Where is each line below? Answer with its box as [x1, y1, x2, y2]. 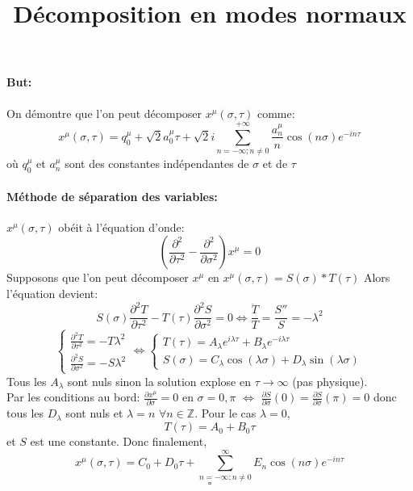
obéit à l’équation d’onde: [58, 218, 185, 235]
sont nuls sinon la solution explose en [67, 372, 251, 389]
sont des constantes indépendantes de [65, 155, 249, 172]
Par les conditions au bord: [6, 388, 140, 405]
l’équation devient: [6, 285, 98, 302]
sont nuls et [65, 405, 123, 422]
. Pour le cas [194, 405, 257, 422]
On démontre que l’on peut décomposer [6, 104, 202, 121]
